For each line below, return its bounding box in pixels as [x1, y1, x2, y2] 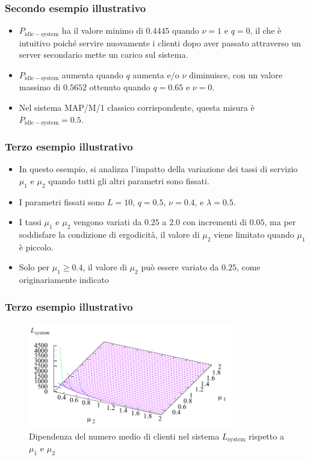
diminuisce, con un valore [188, 68, 282, 81]
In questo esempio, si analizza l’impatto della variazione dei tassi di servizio [19, 163, 298, 175]
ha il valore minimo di [61, 24, 143, 37]
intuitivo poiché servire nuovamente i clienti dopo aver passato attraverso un [19, 36, 301, 49]
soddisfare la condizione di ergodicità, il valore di [19, 228, 200, 240]
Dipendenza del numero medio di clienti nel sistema [29, 430, 220, 443]
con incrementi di [182, 216, 247, 228]
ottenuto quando [89, 81, 150, 93]
